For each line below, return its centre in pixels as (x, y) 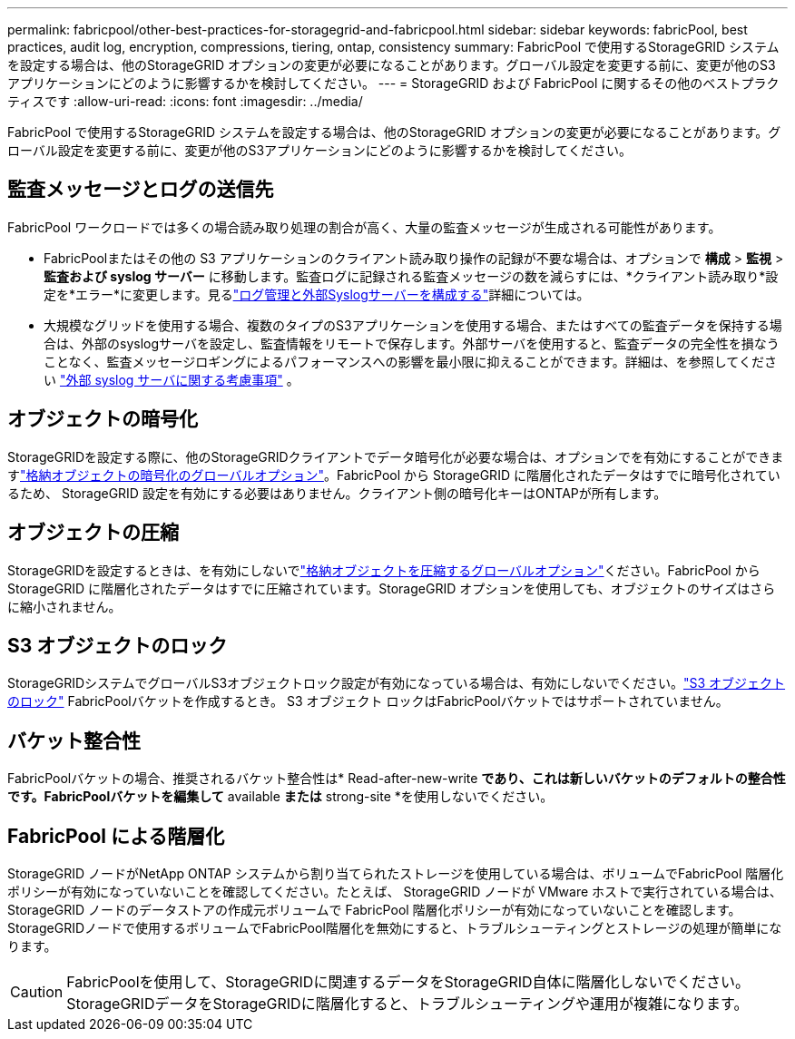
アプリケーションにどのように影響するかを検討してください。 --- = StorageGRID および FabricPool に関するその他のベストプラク (393, 83)
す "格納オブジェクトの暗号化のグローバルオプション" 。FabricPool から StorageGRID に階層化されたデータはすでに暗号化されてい (394, 475)
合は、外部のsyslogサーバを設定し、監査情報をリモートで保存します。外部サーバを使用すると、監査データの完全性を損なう (412, 343)
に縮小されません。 (64, 606)
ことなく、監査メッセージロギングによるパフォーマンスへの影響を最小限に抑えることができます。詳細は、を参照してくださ (410, 361)
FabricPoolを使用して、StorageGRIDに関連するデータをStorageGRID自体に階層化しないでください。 (408, 982)
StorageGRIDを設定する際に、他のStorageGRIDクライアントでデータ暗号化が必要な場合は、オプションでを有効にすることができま (396, 456)
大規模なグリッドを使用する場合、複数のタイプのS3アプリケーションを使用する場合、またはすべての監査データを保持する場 (413, 325)
